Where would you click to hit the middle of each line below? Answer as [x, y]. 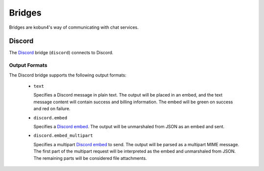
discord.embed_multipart [63, 136]
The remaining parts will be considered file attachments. [90, 158]
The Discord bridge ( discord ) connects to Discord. [61, 53]
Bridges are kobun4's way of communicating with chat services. [74, 27]
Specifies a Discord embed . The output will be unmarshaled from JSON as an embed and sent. [129, 126]
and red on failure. [52, 109]
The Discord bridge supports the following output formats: [68, 75]
